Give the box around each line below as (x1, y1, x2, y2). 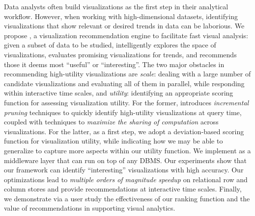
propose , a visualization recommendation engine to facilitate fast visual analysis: (4, 30, 248, 40)
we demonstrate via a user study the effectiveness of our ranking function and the (4, 193, 250, 203)
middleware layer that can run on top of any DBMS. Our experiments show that (4, 155, 247, 165)
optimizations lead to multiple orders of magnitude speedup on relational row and (4, 174, 248, 184)
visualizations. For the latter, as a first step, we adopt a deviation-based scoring (4, 126, 244, 136)
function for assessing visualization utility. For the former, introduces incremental (4, 97, 249, 107)
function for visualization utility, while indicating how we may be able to (4, 136, 223, 146)
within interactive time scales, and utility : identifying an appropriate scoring (4, 88, 233, 98)
